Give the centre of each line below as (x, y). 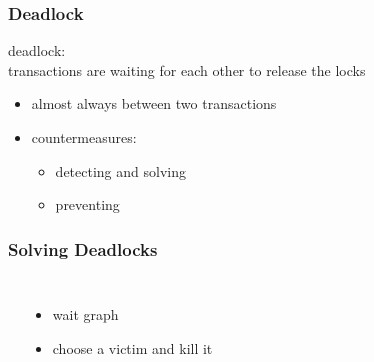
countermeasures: (84, 137)
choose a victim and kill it (132, 347)
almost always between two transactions (154, 103)
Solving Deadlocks (83, 248)
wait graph (85, 314)
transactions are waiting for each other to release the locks (187, 69)
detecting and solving (120, 170)
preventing (87, 204)
